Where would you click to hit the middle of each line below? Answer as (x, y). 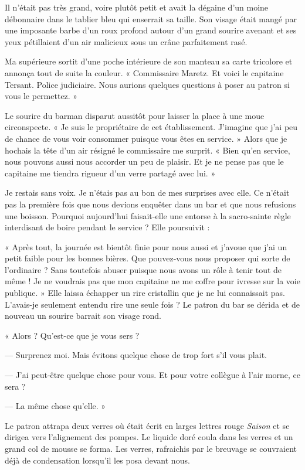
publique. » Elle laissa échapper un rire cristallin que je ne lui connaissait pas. (145, 293)
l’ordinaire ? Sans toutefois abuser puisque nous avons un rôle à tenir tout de (143, 269)
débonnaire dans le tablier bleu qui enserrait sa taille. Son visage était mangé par (151, 18)
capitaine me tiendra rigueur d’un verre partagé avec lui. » (110, 173)
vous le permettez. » (41, 96)
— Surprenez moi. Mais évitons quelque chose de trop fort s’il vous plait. (136, 355)
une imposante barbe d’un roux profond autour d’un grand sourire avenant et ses (151, 30)
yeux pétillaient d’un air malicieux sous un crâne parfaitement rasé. (126, 41)
